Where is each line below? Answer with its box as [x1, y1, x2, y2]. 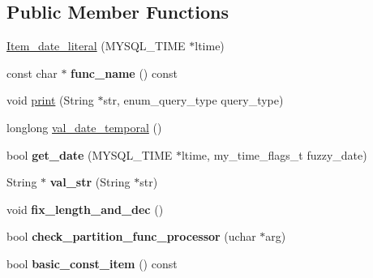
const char [6, 64, 58, 81]
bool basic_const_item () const [6, 254, 178, 272]
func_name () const [71, 64, 178, 81]
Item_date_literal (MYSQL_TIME [6, 37, 186, 54]
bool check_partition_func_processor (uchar [6, 228, 256, 245]
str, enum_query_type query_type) [103, 92, 284, 109]
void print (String [6, 92, 94, 109]
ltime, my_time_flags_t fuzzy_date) [181, 146, 367, 163]
